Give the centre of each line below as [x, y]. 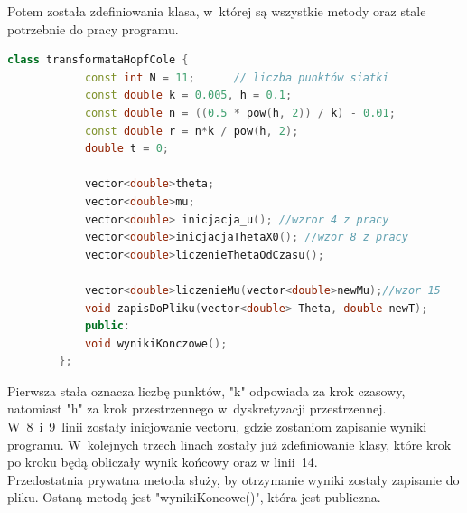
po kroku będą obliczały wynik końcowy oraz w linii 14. [163, 462]
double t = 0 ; [127, 149]
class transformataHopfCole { [98, 60]
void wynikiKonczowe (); [156, 343]
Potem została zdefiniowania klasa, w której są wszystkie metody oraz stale [217, 11]
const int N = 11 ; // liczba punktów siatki [237, 77]
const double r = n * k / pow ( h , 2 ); [191, 131]
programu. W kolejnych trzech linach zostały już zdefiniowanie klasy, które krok [229, 444]
